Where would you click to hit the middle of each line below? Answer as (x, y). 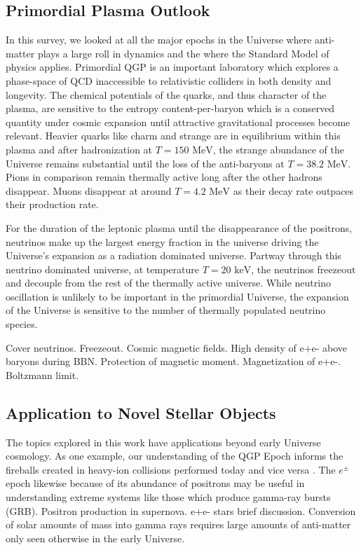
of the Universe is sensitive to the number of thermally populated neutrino (166, 310)
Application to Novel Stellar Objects (141, 412)
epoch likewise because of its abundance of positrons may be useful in (155, 483)
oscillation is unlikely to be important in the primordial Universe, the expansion (177, 296)
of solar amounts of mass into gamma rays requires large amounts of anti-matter (178, 524)
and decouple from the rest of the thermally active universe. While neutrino (168, 283)
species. (22, 324)
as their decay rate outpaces (293, 190)
